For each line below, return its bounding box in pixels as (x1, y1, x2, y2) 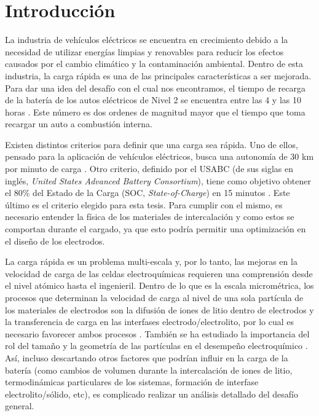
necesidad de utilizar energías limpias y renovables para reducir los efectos (5, 45, 284, 58)
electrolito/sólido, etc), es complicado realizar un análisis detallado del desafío (5, 387, 298, 400)
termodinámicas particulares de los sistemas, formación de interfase (5, 375, 259, 388)
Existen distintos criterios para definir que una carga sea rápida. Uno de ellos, (5, 138, 298, 151)
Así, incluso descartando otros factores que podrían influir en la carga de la (5, 351, 288, 364)
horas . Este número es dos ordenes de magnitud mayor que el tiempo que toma (5, 105, 305, 118)
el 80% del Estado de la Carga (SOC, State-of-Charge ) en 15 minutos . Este (5, 186, 290, 199)
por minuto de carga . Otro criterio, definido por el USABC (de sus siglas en (5, 162, 293, 175)
